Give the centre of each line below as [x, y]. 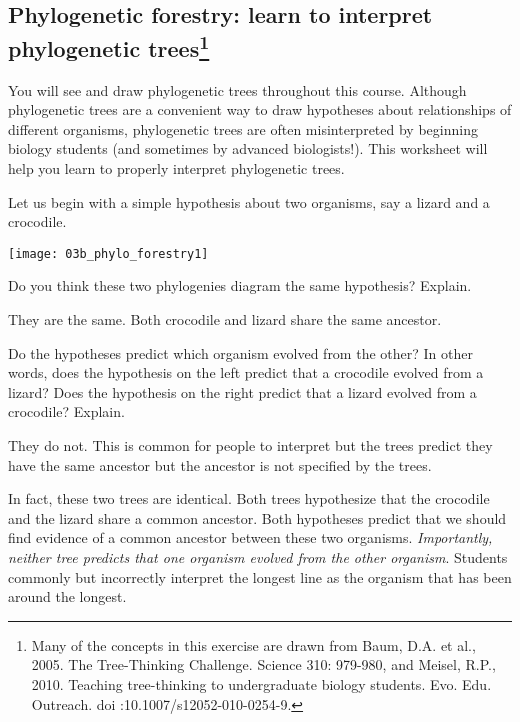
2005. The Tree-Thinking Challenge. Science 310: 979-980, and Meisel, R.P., [263, 664]
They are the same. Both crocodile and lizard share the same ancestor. [225, 319]
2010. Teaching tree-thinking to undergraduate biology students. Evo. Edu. [261, 683]
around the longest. [67, 596]
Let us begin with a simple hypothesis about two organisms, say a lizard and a [249, 201]
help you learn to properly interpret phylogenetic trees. [176, 167]
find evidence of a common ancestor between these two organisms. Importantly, [250, 537]
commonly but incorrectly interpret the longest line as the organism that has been [260, 576]
